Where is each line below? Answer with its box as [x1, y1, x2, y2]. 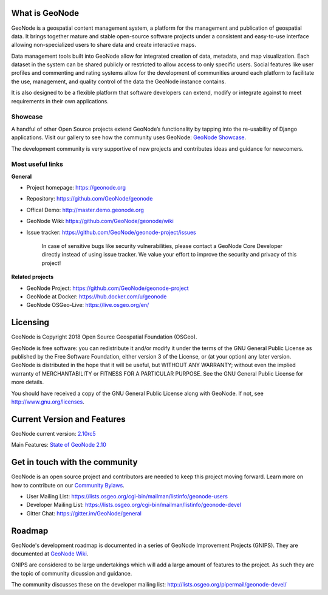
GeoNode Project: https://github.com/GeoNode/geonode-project [26, 284, 189, 292]
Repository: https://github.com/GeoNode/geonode [26, 195, 153, 202]
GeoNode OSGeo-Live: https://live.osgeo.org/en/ [26, 301, 149, 309]
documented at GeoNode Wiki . [11, 550, 89, 557]
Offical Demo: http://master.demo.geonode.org [26, 206, 144, 213]
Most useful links [11, 160, 64, 168]
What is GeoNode [11, 8, 79, 18]
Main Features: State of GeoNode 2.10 [11, 441, 106, 449]
